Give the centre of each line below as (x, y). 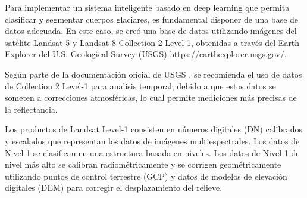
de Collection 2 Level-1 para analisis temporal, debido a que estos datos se (140, 86)
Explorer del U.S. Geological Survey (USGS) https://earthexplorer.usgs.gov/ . (146, 54)
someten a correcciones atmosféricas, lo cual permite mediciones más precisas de (151, 98)
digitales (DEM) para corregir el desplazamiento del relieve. (114, 188)
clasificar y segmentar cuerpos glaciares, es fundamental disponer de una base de (152, 19)
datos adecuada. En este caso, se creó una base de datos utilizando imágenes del (151, 31)
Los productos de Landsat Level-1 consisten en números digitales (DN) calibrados (154, 129)
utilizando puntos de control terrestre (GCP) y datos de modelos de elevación (146, 176)
